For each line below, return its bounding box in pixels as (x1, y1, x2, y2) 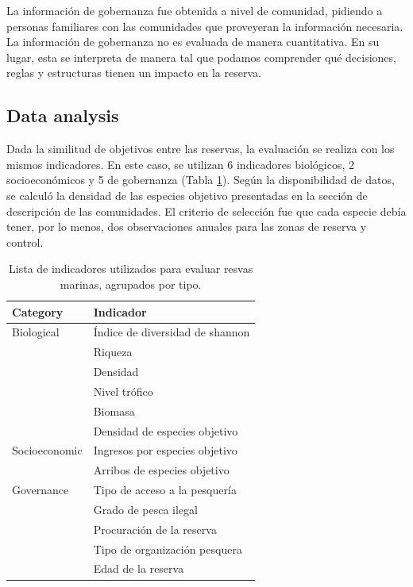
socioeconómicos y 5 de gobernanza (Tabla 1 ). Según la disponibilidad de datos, (6, 171, 395, 188)
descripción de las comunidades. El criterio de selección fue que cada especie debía (6, 202, 407, 219)
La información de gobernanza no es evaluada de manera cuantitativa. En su (6, 33, 380, 50)
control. (6, 233, 44, 250)
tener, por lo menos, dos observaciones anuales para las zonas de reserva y (6, 218, 367, 235)
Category (12, 303, 64, 320)
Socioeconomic (12, 442, 83, 458)
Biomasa (93, 402, 135, 419)
